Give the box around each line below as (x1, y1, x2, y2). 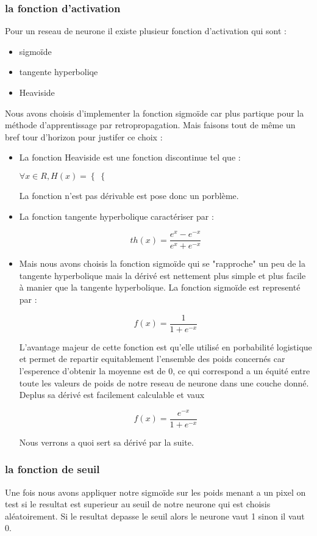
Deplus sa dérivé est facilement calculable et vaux (19, 388, 205, 401)
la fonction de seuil (5, 462, 100, 477)
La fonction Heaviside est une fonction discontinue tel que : (19, 151, 241, 164)
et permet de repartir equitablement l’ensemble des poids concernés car (19, 352, 285, 365)
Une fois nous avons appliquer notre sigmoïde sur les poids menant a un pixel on (5, 485, 306, 498)
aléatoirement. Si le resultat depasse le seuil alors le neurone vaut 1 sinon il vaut (5, 509, 305, 522)
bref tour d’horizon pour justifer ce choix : (5, 130, 163, 143)
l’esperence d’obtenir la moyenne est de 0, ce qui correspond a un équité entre (19, 364, 310, 377)
